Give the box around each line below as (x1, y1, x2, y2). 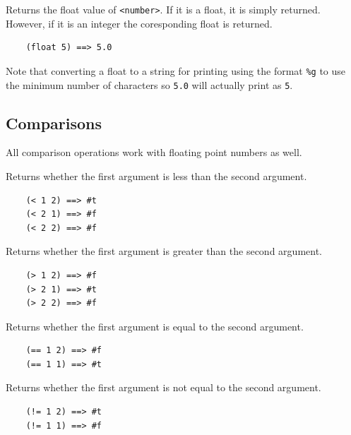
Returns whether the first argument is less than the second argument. (6, 168, 307, 183)
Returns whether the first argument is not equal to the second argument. (6, 380, 321, 395)
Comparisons (6, 112, 102, 133)
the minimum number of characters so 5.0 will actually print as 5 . (6, 77, 293, 92)
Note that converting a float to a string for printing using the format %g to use (6, 63, 346, 78)
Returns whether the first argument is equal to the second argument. (6, 318, 304, 333)
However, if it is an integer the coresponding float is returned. (6, 16, 273, 30)
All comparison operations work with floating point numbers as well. (6, 145, 302, 160)
